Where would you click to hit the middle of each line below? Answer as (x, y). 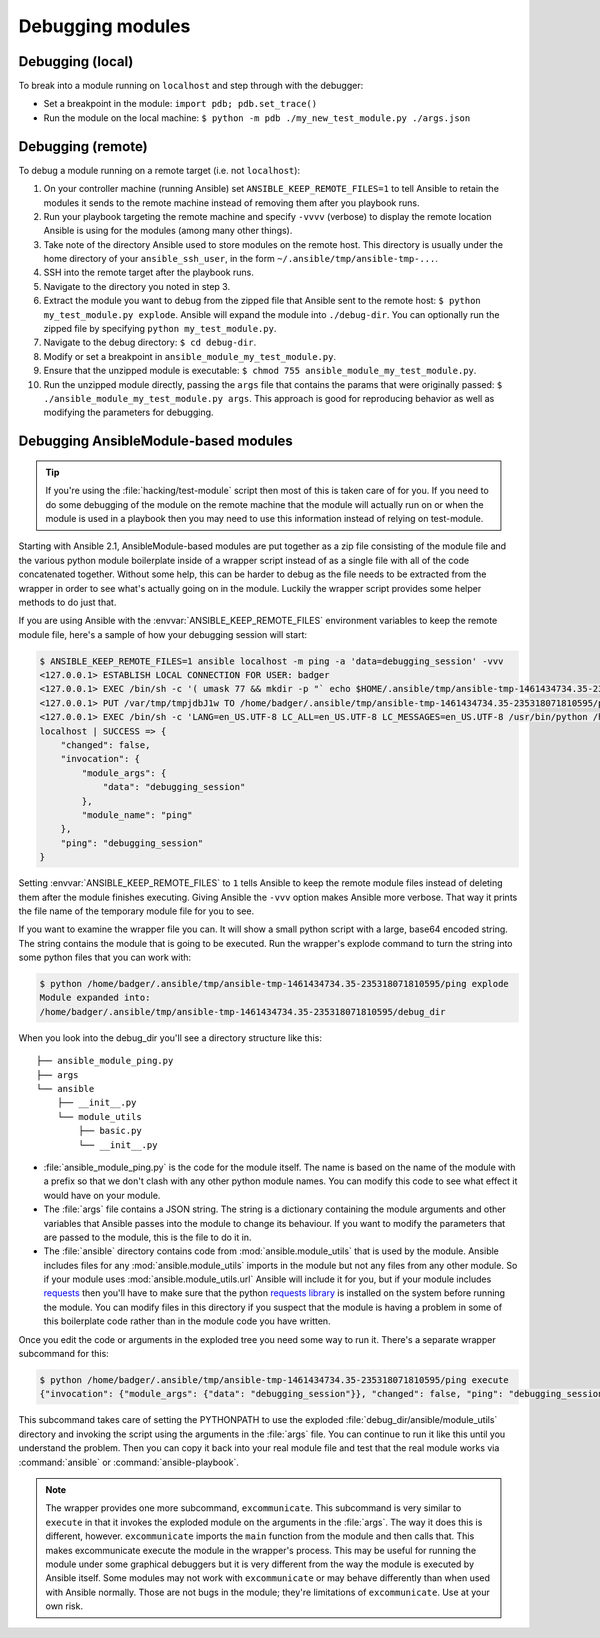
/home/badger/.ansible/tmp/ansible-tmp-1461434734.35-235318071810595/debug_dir (242, 1011)
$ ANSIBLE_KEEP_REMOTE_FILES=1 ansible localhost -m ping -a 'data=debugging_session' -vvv (271, 661)
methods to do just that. (67, 602)
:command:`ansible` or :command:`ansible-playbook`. (129, 1462)
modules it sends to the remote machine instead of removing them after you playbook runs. (231, 202)
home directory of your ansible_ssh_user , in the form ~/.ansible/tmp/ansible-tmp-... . (241, 259)
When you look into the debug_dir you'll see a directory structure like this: (170, 1037)
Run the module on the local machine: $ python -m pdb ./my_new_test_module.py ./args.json (257, 117)
